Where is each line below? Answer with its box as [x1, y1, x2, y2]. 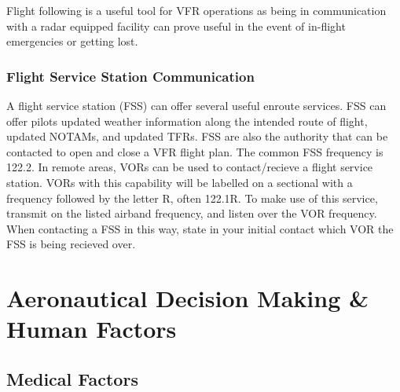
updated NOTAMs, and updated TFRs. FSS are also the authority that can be [6, 128, 388, 145]
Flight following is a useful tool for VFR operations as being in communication [6, 2, 387, 18]
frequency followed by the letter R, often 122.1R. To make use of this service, [6, 189, 378, 206]
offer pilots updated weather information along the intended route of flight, [6, 112, 368, 129]
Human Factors [6, 313, 177, 345]
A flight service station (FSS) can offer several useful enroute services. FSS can [6, 97, 387, 113]
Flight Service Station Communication [6, 66, 255, 86]
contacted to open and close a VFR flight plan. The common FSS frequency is [6, 143, 383, 159]
